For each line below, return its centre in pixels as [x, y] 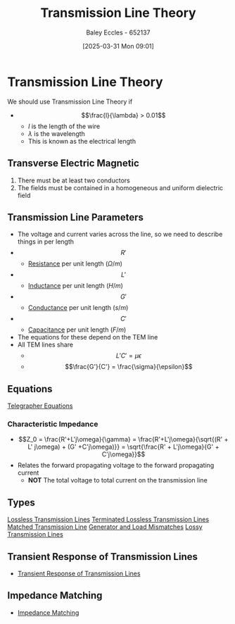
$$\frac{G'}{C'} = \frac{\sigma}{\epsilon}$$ [128, 367]
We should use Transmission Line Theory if [70, 101]
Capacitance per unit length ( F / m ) [77, 330]
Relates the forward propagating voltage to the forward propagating [116, 466]
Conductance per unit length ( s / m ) [78, 308]
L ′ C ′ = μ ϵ [129, 356]
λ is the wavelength [57, 133]
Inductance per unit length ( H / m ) [75, 286]
